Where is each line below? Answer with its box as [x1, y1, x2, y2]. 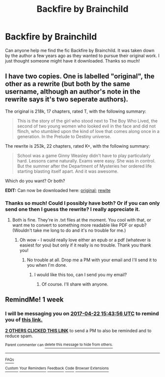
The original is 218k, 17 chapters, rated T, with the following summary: [5, 108, 146, 114]
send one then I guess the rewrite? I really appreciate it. [5, 206, 140, 213]
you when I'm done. [27, 262, 67, 268]
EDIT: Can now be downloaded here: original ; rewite [5, 187, 111, 193]
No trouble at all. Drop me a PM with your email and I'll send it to [27, 257, 157, 263]
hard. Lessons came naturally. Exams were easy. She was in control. [17, 157, 156, 163]
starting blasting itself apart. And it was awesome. [17, 168, 119, 174]
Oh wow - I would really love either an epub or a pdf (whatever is [19, 237, 151, 243]
